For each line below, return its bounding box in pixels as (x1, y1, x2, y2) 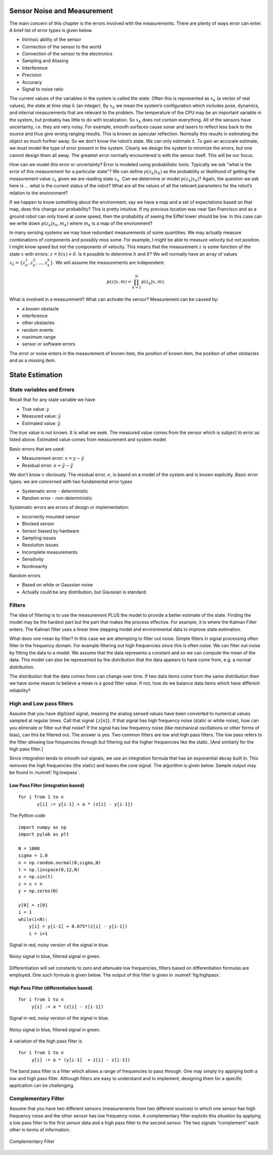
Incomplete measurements (22, 549, 78, 555)
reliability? (9, 687, 31, 693)
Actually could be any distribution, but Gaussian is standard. (22, 589, 148, 595)
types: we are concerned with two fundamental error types (9, 479, 132, 485)
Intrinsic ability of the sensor (22, 36, 82, 43)
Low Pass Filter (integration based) (9, 782, 84, 788)
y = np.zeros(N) (18, 888, 59, 894)
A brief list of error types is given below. (9, 27, 93, 33)
